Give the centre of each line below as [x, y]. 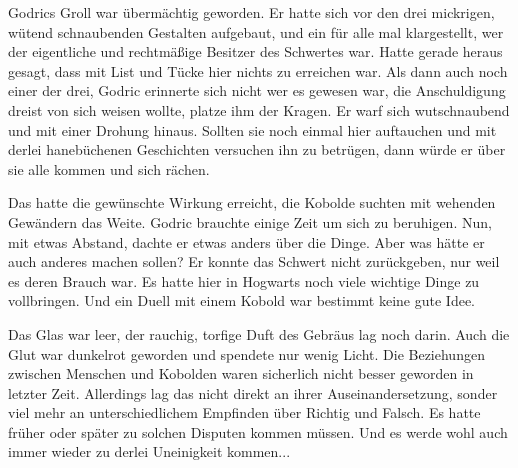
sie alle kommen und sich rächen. [109, 168]
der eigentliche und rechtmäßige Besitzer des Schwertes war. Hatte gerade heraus [255, 51]
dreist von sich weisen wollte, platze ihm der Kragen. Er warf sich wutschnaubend [259, 109]
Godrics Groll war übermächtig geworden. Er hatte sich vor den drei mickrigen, [251, 12]
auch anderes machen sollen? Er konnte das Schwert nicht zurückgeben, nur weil [254, 261]
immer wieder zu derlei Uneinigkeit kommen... [149, 451]
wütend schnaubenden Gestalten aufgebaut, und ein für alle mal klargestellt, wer [256, 31]
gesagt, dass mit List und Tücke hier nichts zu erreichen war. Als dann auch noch [258, 70]
